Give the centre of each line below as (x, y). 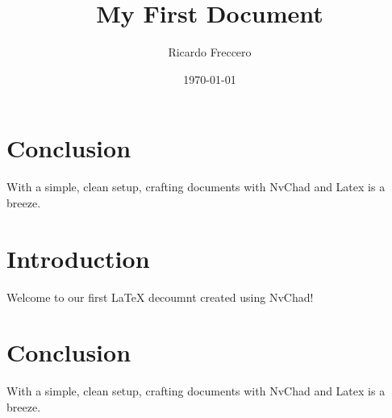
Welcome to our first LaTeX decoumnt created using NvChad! (160, 297)
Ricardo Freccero (210, 52)
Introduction (78, 258)
